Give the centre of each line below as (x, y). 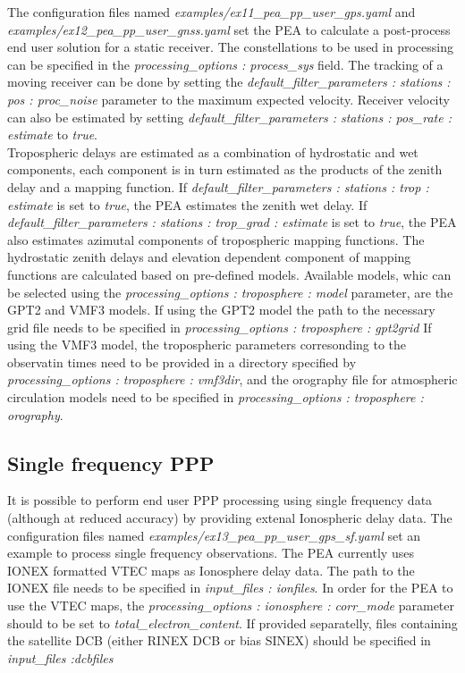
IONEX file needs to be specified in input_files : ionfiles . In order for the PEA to (230, 588)
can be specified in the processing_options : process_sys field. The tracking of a (225, 64)
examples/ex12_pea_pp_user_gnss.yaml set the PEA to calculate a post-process (229, 29)
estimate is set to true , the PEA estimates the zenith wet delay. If (187, 204)
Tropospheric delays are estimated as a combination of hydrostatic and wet (213, 151)
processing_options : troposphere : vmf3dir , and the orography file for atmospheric (232, 379)
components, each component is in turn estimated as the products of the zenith (225, 169)
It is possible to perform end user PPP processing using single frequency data (220, 500)
